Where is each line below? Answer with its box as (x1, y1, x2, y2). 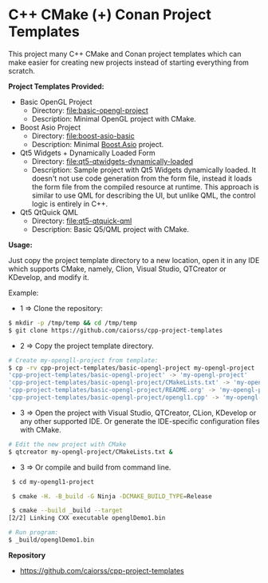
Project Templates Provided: (8, 82, 105, 91)
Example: (8, 288, 39, 297)
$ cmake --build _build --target (11, 506, 124, 515)
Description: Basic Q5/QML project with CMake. (31, 224, 190, 234)
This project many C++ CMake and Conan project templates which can (8, 49, 242, 58)
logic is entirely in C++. (31, 198, 108, 209)
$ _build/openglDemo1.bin (8, 536, 94, 545)
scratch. (8, 66, 36, 75)
